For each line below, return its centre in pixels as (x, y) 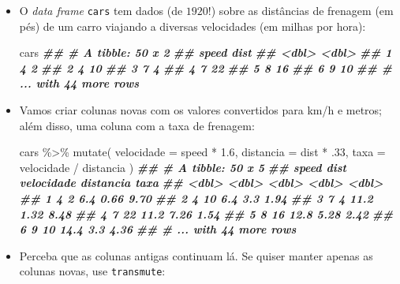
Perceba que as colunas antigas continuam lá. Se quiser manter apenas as (196, 255)
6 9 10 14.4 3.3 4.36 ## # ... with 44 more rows (158, 229)
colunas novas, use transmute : (92, 271)
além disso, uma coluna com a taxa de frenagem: (137, 125)
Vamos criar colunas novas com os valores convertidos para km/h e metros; (200, 110)
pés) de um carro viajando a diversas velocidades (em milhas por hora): (193, 26)
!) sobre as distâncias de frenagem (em (301, 10)
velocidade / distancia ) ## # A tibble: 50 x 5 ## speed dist (183, 167)
